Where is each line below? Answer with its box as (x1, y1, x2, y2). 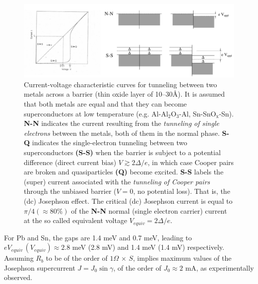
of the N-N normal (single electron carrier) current (71, 205, 227, 216)
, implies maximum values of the (133, 253, 232, 263)
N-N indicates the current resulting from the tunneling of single (24, 118, 219, 128)
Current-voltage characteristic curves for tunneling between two (24, 79, 217, 89)
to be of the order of (46, 253, 108, 263)
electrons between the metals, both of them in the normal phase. (24, 127, 220, 138)
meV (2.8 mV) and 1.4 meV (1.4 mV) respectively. (72, 242, 224, 252)
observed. (4, 272, 32, 283)
